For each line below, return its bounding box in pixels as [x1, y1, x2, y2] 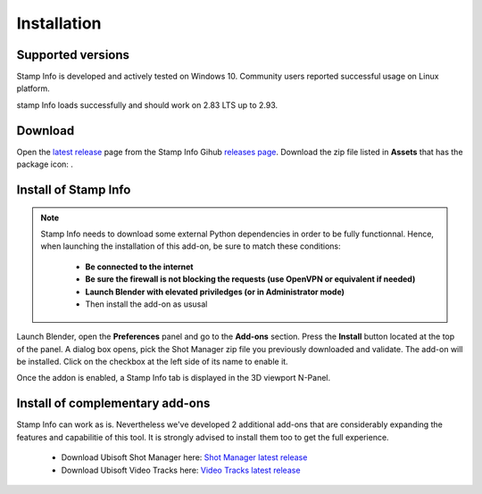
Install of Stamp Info [16, 182, 131, 197]
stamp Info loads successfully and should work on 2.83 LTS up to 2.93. [16, 99, 278, 111]
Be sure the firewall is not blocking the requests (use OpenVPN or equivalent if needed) [85, 274, 416, 284]
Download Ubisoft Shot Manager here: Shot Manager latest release [61, 452, 308, 463]
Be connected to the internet [85, 261, 194, 272]
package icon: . [16, 159, 73, 169]
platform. [16, 83, 51, 94]
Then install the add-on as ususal [85, 299, 208, 309]
